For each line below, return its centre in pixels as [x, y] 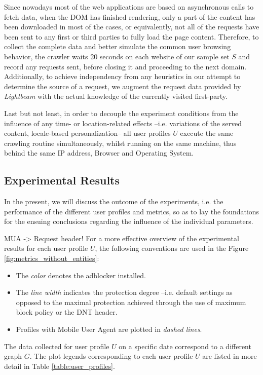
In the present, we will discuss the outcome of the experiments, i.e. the [114, 201]
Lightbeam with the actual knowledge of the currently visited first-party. [116, 96]
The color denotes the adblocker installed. [81, 275]
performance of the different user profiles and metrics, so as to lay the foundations [132, 211]
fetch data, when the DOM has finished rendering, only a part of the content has [130, 16]
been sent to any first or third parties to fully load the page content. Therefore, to [131, 36]
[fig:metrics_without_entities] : [52, 258]
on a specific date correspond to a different [185, 346]
